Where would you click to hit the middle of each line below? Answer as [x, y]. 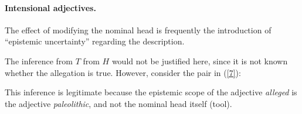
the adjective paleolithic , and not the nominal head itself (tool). [118, 103]
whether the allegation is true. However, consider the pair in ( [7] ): [123, 72]
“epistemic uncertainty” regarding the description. [95, 41]
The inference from [39, 61]
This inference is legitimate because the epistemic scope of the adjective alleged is [151, 92]
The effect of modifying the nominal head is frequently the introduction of [138, 30]
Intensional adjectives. [50, 7]
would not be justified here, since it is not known [200, 61]
